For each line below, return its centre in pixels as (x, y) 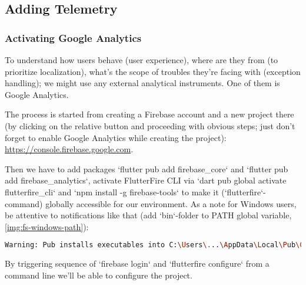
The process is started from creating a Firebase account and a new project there (149, 114)
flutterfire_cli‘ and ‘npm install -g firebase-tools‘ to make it (112, 191)
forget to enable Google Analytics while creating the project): (116, 137)
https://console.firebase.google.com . (69, 149)
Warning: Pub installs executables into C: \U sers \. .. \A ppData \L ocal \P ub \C (154, 245)
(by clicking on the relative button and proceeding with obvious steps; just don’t (150, 125)
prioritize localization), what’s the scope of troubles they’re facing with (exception (153, 71)
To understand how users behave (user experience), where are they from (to (142, 60)
